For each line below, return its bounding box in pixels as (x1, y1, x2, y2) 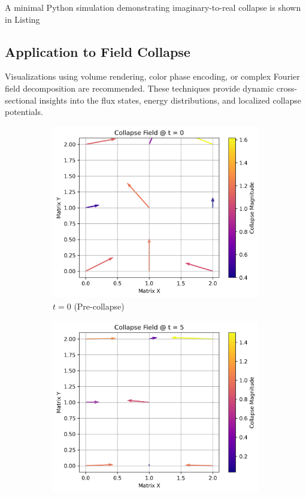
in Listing (5, 13, 40, 25)
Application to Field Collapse (5, 42, 190, 60)
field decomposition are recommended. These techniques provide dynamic (5, 81, 274, 94)
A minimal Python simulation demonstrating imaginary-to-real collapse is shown (5, 1, 301, 13)
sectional (5, 93, 37, 106)
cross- (276, 81, 298, 94)
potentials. (5, 105, 43, 118)
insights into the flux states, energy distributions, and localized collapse (39, 93, 301, 106)
